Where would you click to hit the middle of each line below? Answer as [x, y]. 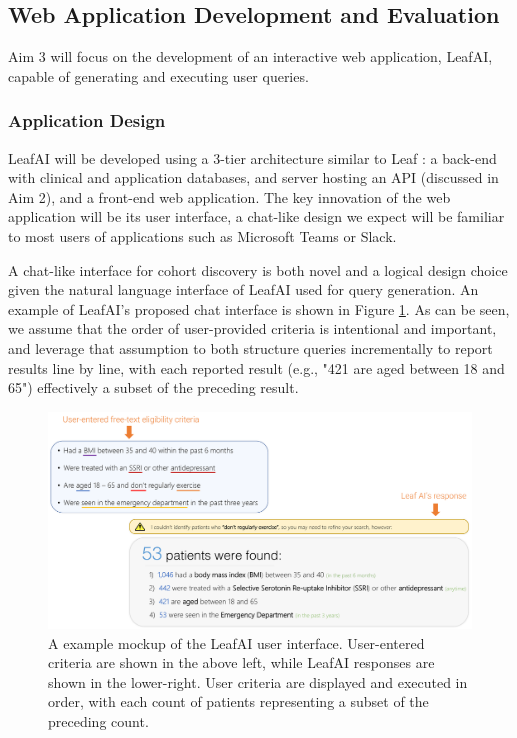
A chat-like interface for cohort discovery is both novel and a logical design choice [258, 269]
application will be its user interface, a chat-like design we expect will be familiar [256, 216]
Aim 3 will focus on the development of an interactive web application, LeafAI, [250, 56]
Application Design [87, 120]
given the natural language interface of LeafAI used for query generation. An [243, 289]
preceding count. [98, 721]
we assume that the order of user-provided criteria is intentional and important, [252, 328]
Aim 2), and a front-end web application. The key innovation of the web [229, 196]
